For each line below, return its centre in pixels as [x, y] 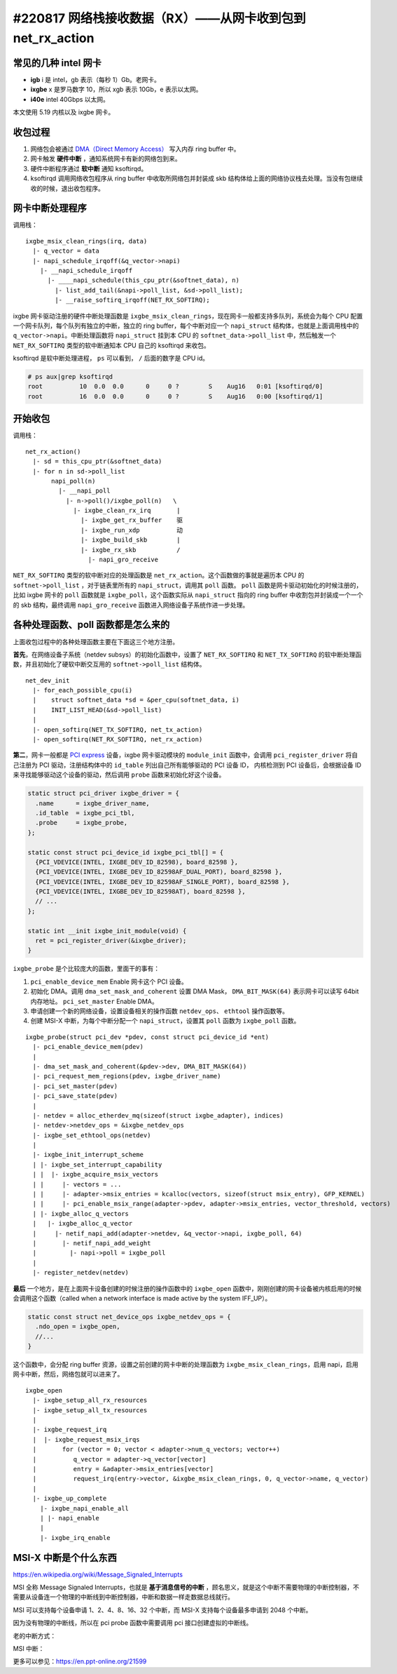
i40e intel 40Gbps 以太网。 [70, 99]
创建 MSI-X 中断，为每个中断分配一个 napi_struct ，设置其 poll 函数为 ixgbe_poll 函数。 [165, 1021]
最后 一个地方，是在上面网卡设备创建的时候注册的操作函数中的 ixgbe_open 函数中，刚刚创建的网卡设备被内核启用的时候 [187, 1288]
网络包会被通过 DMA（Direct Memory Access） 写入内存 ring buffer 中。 [135, 149]
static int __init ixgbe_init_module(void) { [107, 931]
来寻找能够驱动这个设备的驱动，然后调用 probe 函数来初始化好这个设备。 [119, 775]
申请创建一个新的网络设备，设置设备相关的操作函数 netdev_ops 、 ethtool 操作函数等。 [160, 1011]
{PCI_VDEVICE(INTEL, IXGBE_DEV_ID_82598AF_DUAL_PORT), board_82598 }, [159, 872]
